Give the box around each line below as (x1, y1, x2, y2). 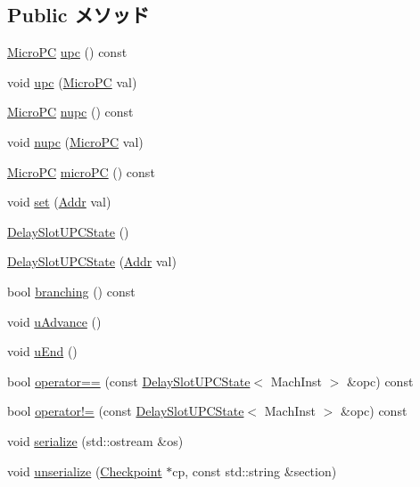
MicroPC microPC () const (7, 162, 155, 181)
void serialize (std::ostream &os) (7, 431, 184, 450)
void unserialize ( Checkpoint (7, 461, 162, 480)
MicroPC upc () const (7, 43, 128, 61)
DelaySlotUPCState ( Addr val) (7, 252, 177, 271)
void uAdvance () (7, 312, 102, 330)
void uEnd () (7, 342, 78, 361)
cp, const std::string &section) (172, 461, 337, 480)
